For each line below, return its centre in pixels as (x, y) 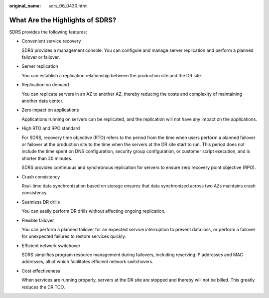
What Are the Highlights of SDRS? (63, 20)
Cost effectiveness (41, 271)
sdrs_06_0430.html (68, 6)
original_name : (25, 6)
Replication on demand (45, 85)
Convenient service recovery (51, 41)
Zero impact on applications (50, 110)
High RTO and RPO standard (51, 128)
